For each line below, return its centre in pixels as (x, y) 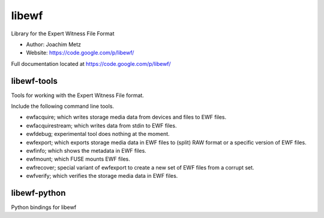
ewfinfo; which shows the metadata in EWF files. (86, 150)
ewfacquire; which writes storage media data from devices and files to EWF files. (126, 117)
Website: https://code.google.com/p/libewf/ (80, 53)
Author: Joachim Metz (53, 44)
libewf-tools (34, 81)
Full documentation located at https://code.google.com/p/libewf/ (91, 63)
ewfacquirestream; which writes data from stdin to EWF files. (101, 125)
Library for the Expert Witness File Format (63, 34)
